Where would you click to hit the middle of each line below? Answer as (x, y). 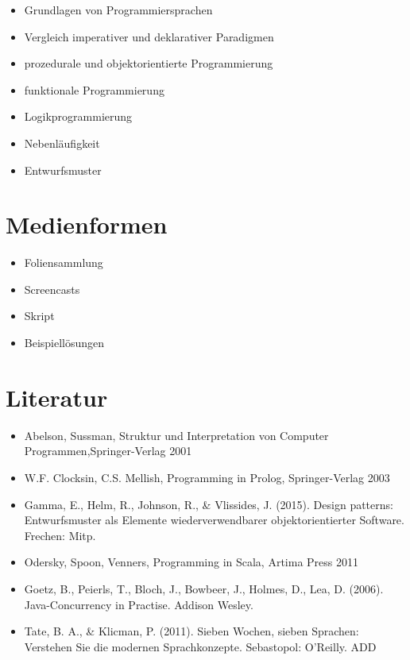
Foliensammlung (64, 262)
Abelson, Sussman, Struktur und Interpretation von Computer (176, 435)
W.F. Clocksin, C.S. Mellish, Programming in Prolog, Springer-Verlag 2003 (207, 477)
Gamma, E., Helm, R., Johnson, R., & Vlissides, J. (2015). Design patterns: (209, 504)
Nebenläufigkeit (62, 143)
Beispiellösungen (64, 343)
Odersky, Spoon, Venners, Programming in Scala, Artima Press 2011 (191, 562)
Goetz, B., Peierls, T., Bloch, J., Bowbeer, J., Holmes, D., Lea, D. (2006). (204, 588)
